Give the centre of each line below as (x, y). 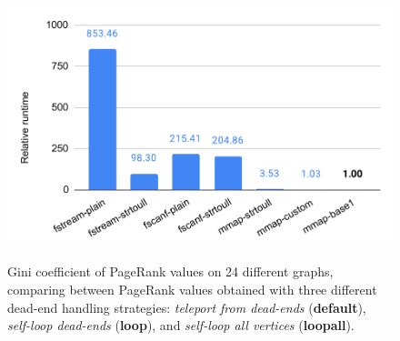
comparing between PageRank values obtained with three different (192, 289)
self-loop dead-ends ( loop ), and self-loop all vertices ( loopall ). (181, 325)
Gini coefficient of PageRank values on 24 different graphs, (170, 271)
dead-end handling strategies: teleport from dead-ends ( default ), (187, 307)
